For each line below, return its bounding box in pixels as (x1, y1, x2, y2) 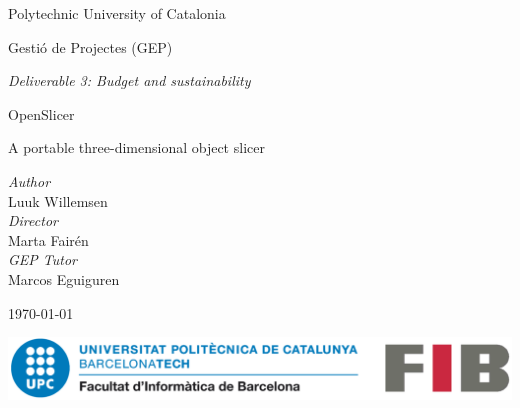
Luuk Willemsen (8, 190, 108, 211)
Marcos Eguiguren (8, 268, 120, 289)
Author (8, 170, 51, 191)
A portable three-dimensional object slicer (8, 137, 265, 158)
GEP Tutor (8, 249, 78, 270)
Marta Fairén (8, 229, 89, 250)
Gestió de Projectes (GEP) (8, 36, 173, 57)
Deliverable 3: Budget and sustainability (8, 70, 251, 91)
